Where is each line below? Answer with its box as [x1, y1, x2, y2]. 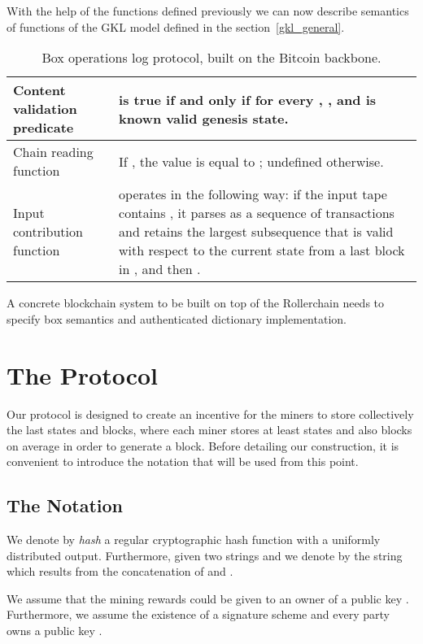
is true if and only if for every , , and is [119, 89, 376, 109]
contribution [13, 222, 83, 241]
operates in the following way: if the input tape [119, 185, 387, 204]
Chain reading [13, 142, 94, 162]
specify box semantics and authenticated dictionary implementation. [7, 310, 347, 327]
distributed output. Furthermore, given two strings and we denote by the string [7, 546, 403, 563]
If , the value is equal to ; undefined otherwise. [119, 151, 384, 171]
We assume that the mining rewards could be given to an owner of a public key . [7, 590, 409, 607]
